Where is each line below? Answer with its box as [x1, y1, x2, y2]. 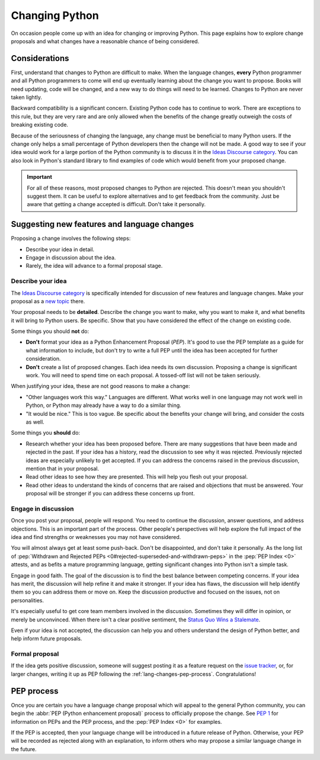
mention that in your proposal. [25, 465, 100, 472]
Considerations [11, 53, 69, 63]
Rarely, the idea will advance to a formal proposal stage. [25, 262, 163, 270]
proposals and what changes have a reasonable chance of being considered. [11, 37, 200, 44]
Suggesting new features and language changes [11, 219, 194, 229]
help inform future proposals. [11, 635, 82, 642]
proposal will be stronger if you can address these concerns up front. [25, 490, 195, 497]
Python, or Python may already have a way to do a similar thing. [25, 402, 182, 409]
